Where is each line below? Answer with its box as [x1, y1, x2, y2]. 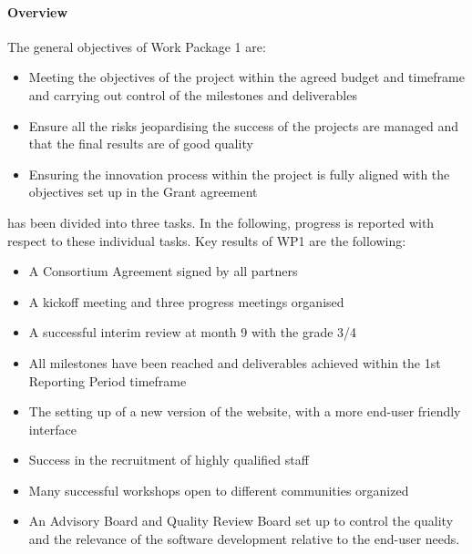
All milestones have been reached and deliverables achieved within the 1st [28, 353, 441, 372]
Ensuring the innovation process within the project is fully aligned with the [28, 164, 450, 183]
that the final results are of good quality [28, 134, 253, 153]
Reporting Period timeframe [28, 371, 187, 390]
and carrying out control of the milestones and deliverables [28, 85, 357, 104]
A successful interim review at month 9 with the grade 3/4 [28, 323, 357, 342]
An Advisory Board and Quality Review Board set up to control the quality [28, 511, 454, 530]
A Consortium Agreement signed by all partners [28, 262, 298, 281]
